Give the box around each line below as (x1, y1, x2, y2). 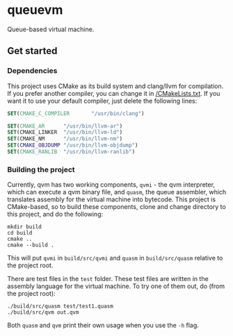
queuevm (7, 2, 63, 18)
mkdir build (7, 224, 42, 230)
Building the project (7, 165, 75, 174)
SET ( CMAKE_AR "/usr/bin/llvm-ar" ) (7, 122, 123, 130)
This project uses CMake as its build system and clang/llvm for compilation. (7, 82, 224, 90)
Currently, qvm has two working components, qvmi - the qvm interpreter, (7, 180, 216, 189)
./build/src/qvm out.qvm (7, 309, 79, 316)
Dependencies (7, 66, 58, 76)
